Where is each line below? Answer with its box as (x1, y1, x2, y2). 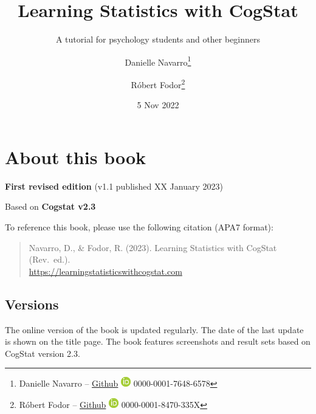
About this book (5, 144, 146, 169)
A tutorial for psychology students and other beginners (55, 33, 261, 46)
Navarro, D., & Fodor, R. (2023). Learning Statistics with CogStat (29, 241, 277, 254)
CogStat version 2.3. (5, 347, 80, 359)
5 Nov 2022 (137, 98, 179, 111)
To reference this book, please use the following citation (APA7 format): (5, 220, 273, 233)
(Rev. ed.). (29, 253, 70, 266)
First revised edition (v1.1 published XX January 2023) (5, 179, 223, 192)
